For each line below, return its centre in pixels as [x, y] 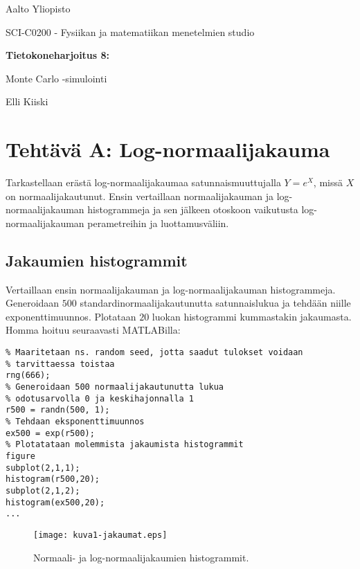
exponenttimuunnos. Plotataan [71, 316]
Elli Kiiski [27, 101]
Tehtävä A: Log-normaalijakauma [168, 149]
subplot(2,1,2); [43, 490]
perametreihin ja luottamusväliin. [158, 223]
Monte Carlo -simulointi [56, 78]
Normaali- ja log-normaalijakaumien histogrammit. [141, 557]
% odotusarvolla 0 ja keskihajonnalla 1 [100, 398]
